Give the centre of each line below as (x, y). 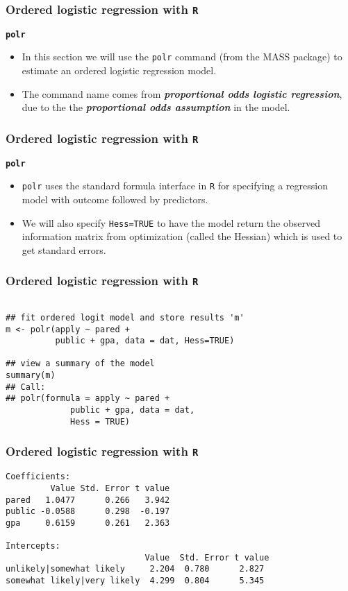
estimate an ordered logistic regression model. (119, 70)
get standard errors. (64, 249)
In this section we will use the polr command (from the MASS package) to (182, 57)
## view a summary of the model (80, 364)
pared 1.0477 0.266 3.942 (88, 500)
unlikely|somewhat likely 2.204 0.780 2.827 (135, 569)
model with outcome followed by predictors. (115, 199)
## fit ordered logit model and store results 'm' (125, 317)
